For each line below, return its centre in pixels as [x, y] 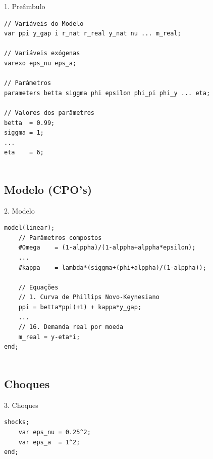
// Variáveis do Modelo [44, 24]
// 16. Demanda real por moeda [71, 327]
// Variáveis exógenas [42, 53]
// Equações [38, 287]
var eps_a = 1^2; [49, 442]
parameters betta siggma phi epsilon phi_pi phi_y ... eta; [107, 93]
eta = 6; [24, 153]
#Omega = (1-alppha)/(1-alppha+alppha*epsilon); [107, 248]
